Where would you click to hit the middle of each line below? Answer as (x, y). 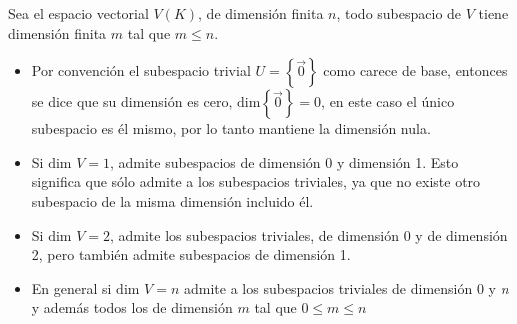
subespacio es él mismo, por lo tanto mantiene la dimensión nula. (231, 128)
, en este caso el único (388, 101)
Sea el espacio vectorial (78, 13)
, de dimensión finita (261, 13)
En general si (71, 287)
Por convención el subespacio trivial (141, 70)
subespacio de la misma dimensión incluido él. (172, 200)
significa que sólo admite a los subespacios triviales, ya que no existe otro (256, 181)
